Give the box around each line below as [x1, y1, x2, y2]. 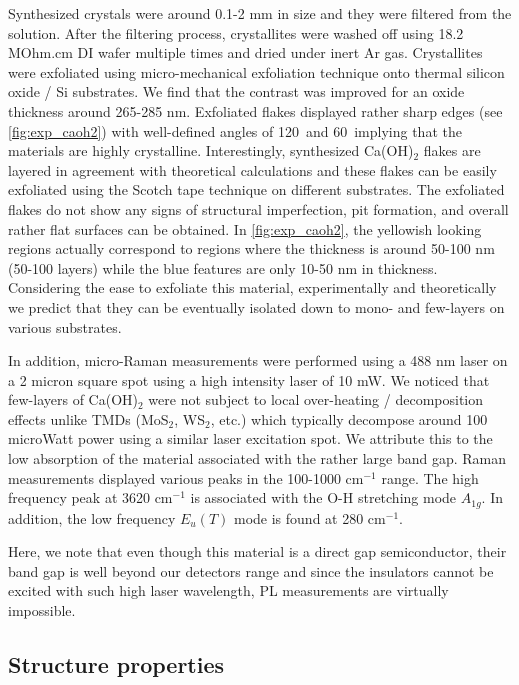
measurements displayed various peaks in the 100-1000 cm [8, 467, 364, 488]
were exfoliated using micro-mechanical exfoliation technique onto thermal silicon [8, 61, 505, 82]
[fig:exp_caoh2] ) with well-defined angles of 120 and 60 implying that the [8, 120, 462, 141]
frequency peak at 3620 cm [8, 487, 173, 508]
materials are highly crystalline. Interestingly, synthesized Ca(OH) [8, 140, 414, 161]
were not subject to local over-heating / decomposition [148, 389, 484, 410]
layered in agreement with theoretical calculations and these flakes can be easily [8, 159, 497, 180]
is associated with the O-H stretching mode [190, 487, 457, 508]
